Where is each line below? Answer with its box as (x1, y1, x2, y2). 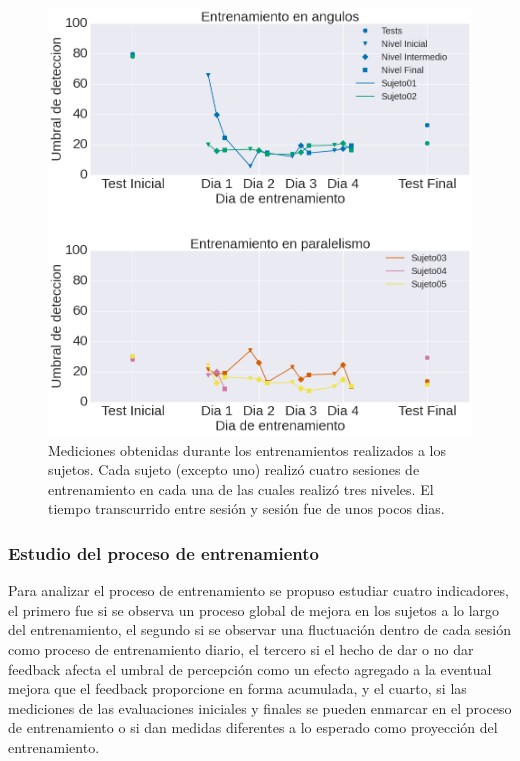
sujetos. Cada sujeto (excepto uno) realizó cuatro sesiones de (48, 459, 420, 480)
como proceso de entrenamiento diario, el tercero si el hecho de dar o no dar (8, 639, 474, 660)
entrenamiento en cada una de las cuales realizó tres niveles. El (48, 478, 434, 499)
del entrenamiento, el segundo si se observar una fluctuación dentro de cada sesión (8, 619, 512, 640)
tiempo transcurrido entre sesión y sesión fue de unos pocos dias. (48, 498, 445, 519)
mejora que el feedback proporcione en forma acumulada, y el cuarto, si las (8, 678, 467, 699)
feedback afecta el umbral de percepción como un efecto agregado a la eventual (8, 658, 492, 679)
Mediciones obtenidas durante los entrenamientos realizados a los (48, 439, 447, 460)
